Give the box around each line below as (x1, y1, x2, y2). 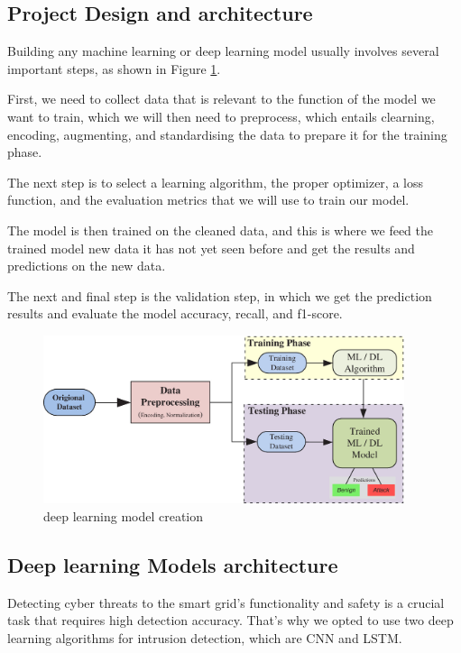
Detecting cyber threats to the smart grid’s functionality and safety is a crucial (7, 593, 445, 612)
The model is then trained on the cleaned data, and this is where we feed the (7, 220, 433, 239)
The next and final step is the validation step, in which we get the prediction (7, 286, 432, 305)
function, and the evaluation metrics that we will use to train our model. (7, 190, 410, 209)
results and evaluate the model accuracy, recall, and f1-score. (7, 304, 343, 323)
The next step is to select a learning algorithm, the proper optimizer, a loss (7, 172, 423, 191)
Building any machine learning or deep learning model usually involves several (7, 41, 439, 60)
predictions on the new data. (7, 256, 166, 275)
